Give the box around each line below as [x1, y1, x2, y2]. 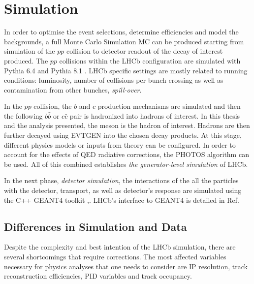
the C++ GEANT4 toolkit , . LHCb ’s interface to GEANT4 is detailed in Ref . [4, 194, 239, 205]
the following [4, 110, 43, 121]
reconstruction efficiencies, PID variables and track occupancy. [4, 271, 192, 281]
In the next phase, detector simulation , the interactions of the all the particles [4, 175, 239, 186]
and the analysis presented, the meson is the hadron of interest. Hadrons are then [4, 120, 250, 130]
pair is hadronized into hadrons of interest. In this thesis [69, 110, 240, 121]
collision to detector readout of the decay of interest [66, 46, 223, 56]
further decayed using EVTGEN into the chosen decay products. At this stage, [4, 130, 242, 140]
